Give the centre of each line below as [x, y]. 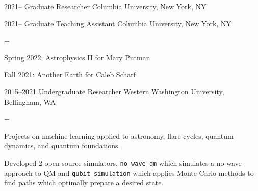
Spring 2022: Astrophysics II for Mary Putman [77, 57]
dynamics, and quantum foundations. [62, 146]
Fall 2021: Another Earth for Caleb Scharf [70, 74]
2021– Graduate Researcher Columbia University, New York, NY [105, 6]
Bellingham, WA [30, 101]
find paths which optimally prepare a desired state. [84, 183]
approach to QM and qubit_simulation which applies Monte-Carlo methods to [129, 172]
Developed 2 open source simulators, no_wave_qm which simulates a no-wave [123, 162]
